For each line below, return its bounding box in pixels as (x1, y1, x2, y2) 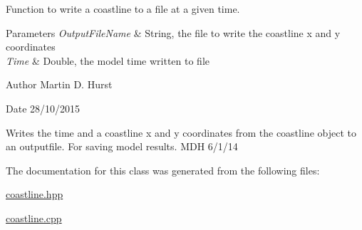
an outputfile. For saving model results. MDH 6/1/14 (6, 139, 238, 154)
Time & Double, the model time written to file (6, 53, 210, 68)
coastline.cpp (6, 210, 62, 225)
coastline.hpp (6, 187, 63, 202)
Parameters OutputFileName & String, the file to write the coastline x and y (6, 25, 341, 40)
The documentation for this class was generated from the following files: (6, 162, 320, 177)
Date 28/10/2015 (6, 100, 81, 115)
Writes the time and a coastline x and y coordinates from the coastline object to (6, 125, 356, 140)
